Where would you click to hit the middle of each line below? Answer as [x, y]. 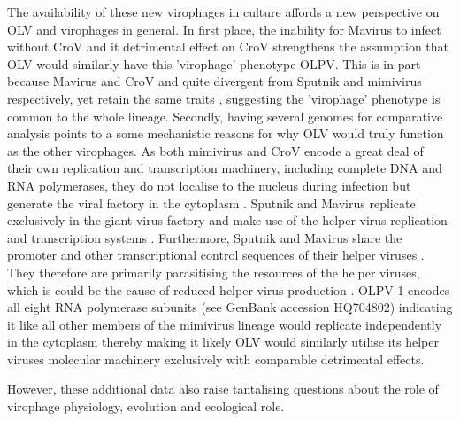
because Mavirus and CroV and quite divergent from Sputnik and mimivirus [215, 81]
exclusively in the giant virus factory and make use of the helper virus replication [227, 220]
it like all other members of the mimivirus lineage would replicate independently [225, 324]
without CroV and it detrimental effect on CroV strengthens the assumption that [228, 47]
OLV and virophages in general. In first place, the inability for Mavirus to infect [224, 29]
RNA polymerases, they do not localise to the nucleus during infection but [209, 185]
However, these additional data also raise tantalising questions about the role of [223, 389]
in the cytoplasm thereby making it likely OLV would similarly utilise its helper [223, 342]
